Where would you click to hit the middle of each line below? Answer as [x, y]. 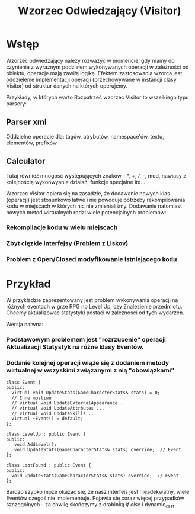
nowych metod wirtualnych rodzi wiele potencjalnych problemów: [86, 212]
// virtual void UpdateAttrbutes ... [58, 409]
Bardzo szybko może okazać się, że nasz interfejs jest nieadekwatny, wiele [98, 492]
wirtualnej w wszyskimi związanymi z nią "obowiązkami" [90, 370]
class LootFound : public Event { [49, 465]
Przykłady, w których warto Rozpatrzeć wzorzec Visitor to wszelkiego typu [97, 97]
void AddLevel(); [36, 445]
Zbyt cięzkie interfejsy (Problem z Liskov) [67, 243]
